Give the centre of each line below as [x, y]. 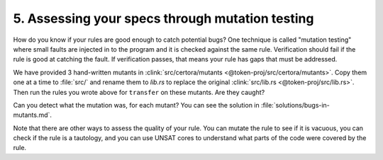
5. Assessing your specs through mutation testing [163, 18]
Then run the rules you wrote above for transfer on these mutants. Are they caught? [139, 92]
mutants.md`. [33, 115]
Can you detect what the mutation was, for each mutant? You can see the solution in [137, 105]
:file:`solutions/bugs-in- [295, 105]
